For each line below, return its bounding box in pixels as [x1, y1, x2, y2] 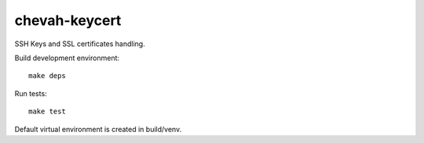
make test [28, 107, 66, 116]
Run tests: [14, 88, 47, 98]
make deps [28, 71, 66, 80]
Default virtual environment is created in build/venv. [14, 124, 182, 134]
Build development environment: [14, 53, 120, 63]
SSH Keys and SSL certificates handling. [14, 39, 145, 48]
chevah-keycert [14, 12, 122, 29]
